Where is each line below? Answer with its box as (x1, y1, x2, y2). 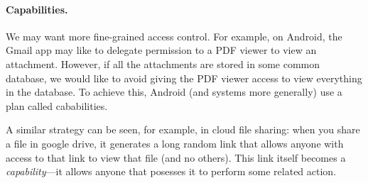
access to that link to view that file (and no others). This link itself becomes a (6, 150, 346, 165)
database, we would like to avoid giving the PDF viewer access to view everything (6, 70, 362, 85)
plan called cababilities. (6, 98, 108, 113)
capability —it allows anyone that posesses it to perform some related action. (6, 164, 337, 179)
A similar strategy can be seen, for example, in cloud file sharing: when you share (6, 122, 360, 137)
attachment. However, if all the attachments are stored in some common (6, 56, 320, 71)
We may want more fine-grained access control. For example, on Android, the (6, 28, 342, 43)
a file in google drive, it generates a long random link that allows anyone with (6, 135, 344, 150)
